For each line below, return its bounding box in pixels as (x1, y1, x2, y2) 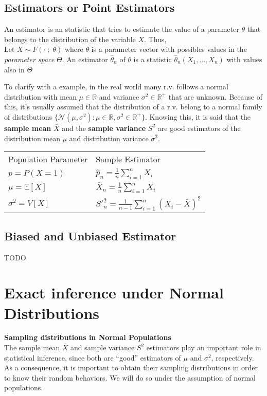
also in (4, 64, 25, 74)
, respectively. (211, 352, 254, 363)
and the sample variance (62, 122, 146, 133)
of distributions (4, 111, 52, 122)
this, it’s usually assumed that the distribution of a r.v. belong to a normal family (4, 101, 262, 112)
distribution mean (4, 133, 61, 143)
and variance (99, 91, 139, 102)
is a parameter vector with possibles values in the (91, 44, 247, 54)
